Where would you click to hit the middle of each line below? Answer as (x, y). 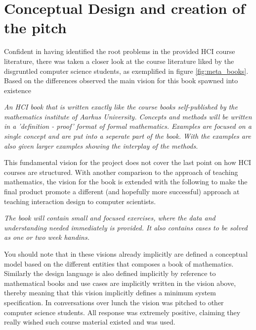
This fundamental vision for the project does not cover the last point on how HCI (128, 162)
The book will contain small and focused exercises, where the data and (110, 218)
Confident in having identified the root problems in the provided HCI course (120, 51)
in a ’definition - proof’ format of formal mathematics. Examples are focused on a (128, 126)
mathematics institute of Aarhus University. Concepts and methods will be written (128, 116)
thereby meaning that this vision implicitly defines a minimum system (110, 293)
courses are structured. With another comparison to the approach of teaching (121, 172)
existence (18, 90)
